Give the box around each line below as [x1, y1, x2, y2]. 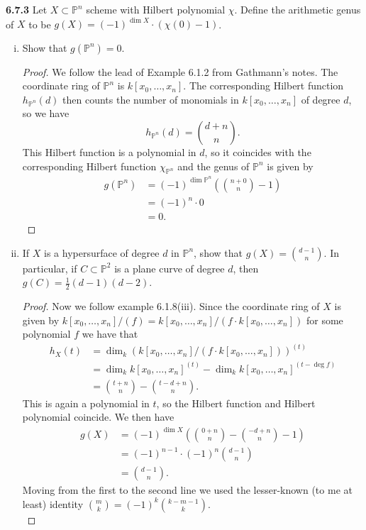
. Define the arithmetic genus [234, 2, 361, 16]
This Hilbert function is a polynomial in [22, 145, 196, 160]
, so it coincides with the [204, 145, 311, 160]
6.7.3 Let [6, 2, 48, 16]
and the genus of [177, 158, 250, 173]
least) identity [22, 496, 84, 511]
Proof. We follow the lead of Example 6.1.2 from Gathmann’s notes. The [22, 64, 338, 79]
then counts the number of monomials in [62, 92, 239, 106]
